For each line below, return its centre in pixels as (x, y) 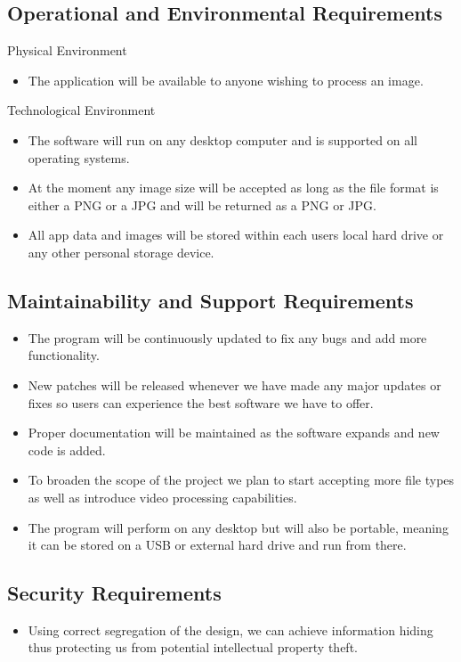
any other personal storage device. (121, 252)
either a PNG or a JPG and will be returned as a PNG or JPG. (202, 204)
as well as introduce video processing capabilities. (162, 497)
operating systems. (79, 157)
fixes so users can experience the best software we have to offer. (201, 402)
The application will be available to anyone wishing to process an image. (226, 80)
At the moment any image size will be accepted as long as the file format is (233, 188)
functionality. (64, 355)
